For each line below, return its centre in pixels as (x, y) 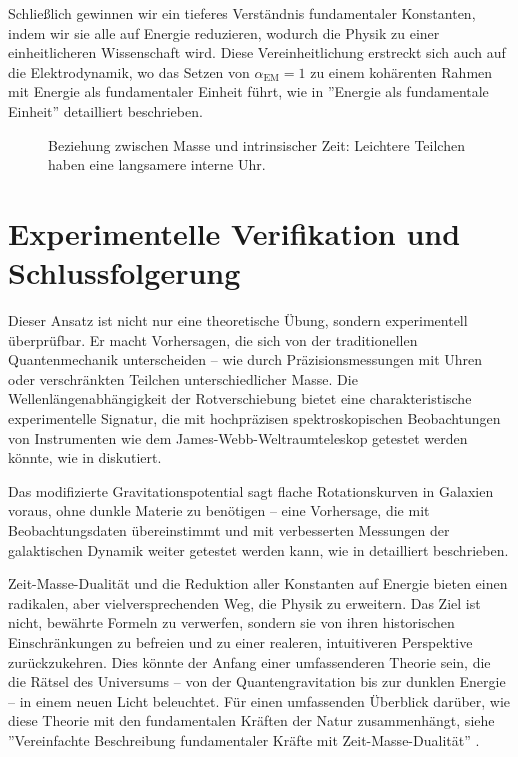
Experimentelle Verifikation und (234, 232)
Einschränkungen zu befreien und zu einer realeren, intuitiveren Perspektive (240, 641)
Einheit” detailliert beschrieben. (105, 110)
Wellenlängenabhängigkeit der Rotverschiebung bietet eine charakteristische (240, 398)
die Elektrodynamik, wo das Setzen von (129, 71)
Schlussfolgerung (124, 272)
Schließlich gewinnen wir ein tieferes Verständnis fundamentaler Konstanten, (242, 13)
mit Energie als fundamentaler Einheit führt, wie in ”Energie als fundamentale (248, 91)
